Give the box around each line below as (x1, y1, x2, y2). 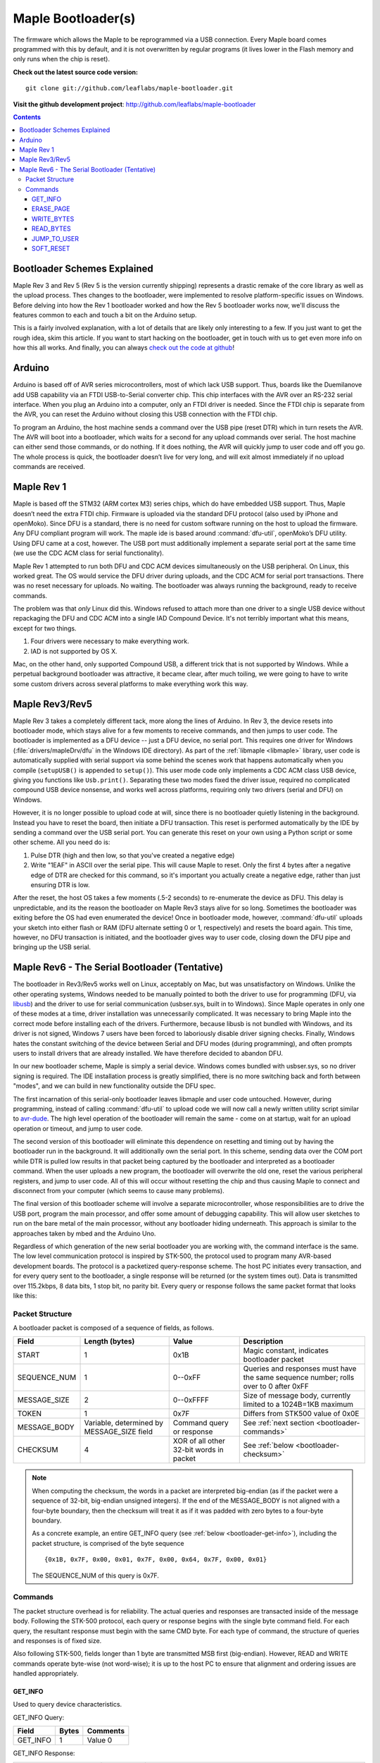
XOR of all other (172, 1436, 225, 1446)
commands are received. (13, 463, 86, 471)
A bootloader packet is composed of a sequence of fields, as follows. (13, 1324, 215, 1332)
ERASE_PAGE (32, 205, 70, 213)
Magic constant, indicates (243, 1346, 329, 1355)
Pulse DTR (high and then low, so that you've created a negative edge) (30, 850, 235, 860)
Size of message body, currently (243, 1391, 351, 1401)
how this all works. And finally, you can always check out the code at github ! (13, 343, 235, 352)
